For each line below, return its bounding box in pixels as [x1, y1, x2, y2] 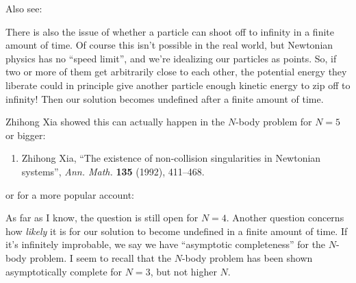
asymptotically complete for [5, 264, 123, 278]
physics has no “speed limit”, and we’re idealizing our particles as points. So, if [5, 51, 337, 65]
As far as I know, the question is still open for [5, 210, 199, 225]
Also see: [5, 1, 42, 15]
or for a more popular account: [5, 187, 135, 201]
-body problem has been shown [181, 250, 313, 264]
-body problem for [236, 114, 312, 129]
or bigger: [5, 127, 46, 142]
